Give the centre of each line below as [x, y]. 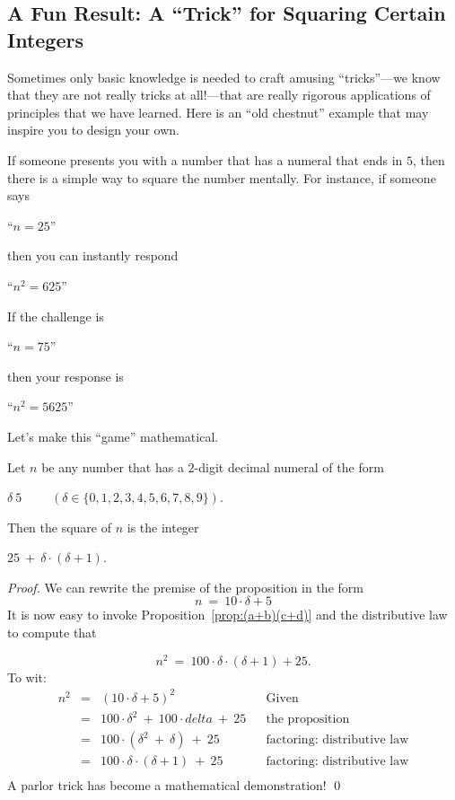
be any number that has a [113, 466]
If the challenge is [56, 316]
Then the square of [60, 527]
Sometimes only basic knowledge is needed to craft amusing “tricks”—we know [224, 77]
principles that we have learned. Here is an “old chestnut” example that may [218, 112]
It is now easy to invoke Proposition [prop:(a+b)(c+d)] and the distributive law [227, 615]
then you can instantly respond [93, 255]
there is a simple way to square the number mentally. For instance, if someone [222, 177]
